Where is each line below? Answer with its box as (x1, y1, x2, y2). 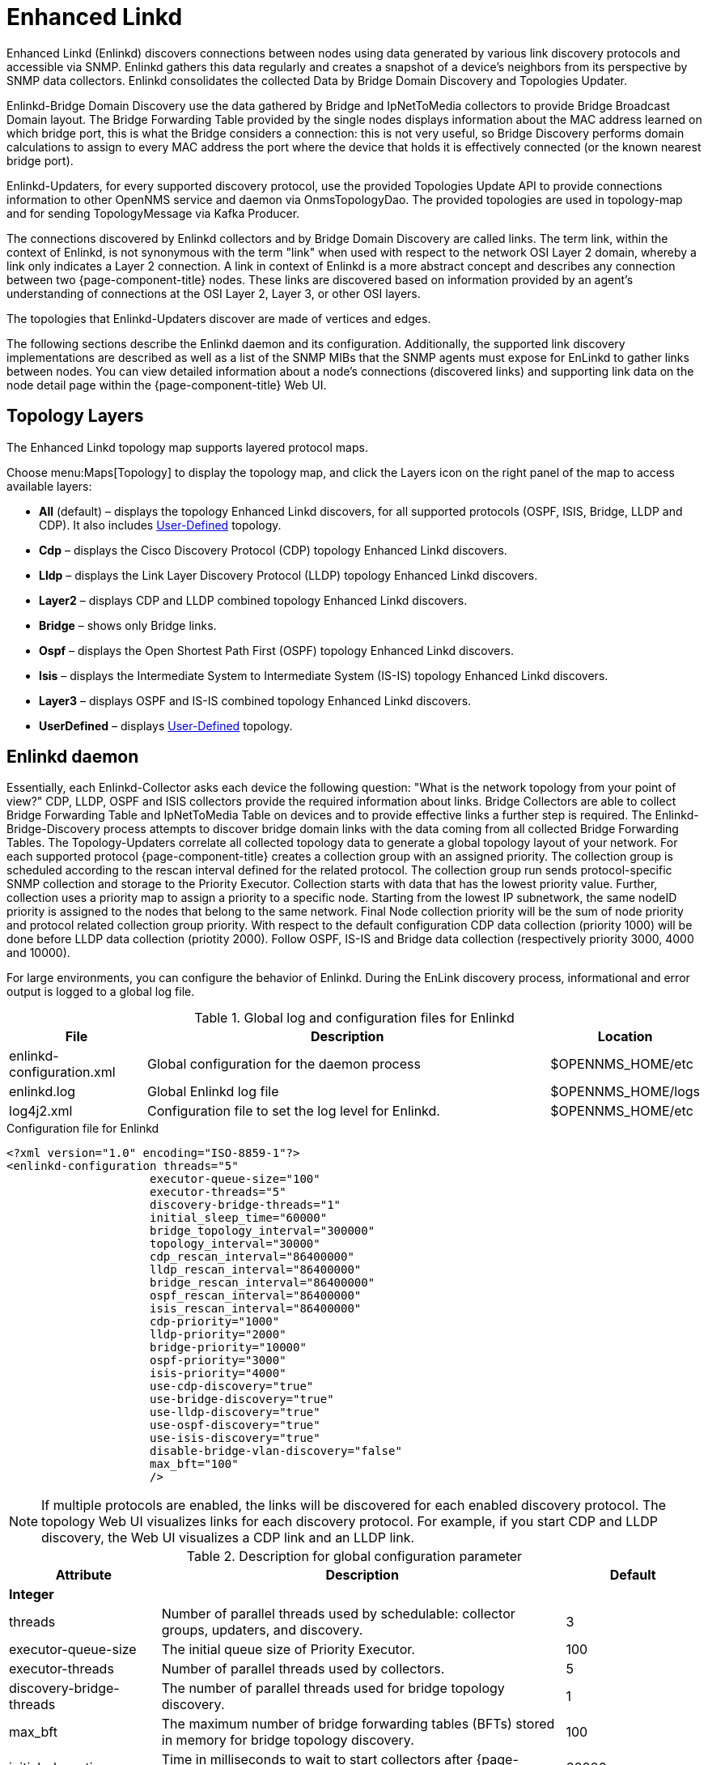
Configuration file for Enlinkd (6, 1121, 159, 1136)
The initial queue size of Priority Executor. (161, 1641, 415, 1658)
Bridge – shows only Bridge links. (39, 618, 217, 632)
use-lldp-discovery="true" (150, 1406, 320, 1419)
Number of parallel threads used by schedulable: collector (161, 1606, 515, 1623)
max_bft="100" (150, 1457, 239, 1471)
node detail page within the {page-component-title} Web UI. (6, 377, 327, 392)
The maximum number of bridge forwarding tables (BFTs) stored (161, 1716, 555, 1733)
